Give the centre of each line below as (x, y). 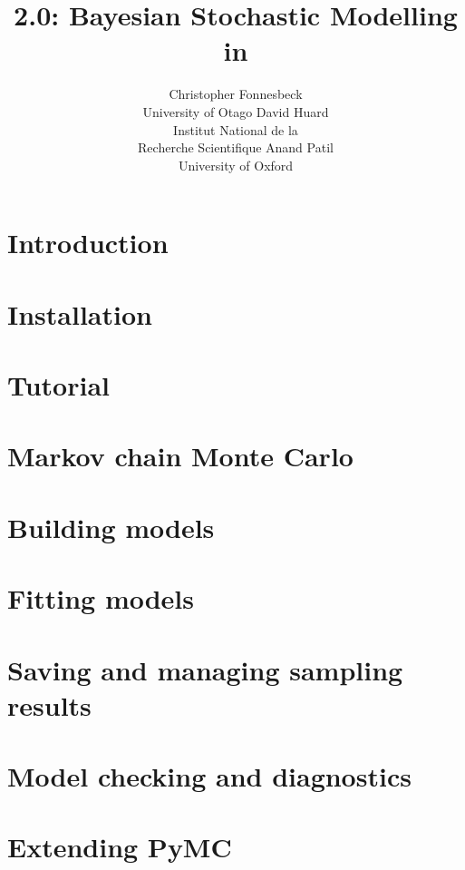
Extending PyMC (120, 847)
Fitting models (101, 598)
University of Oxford (236, 165)
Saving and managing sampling (205, 669)
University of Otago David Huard (236, 111)
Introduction (88, 243)
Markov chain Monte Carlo (180, 456)
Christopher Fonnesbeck (236, 94)
